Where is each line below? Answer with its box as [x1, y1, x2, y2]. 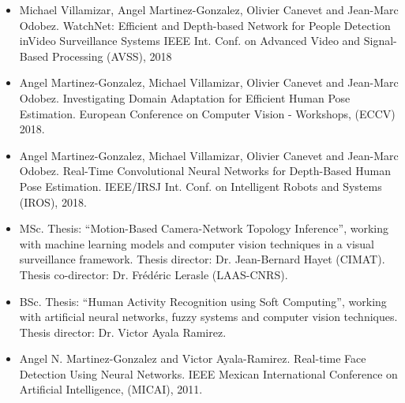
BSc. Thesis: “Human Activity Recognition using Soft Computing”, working [19, 293, 387, 309]
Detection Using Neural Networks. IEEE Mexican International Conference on [19, 365, 398, 382]
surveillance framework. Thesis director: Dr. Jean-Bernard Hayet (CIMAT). [19, 251, 385, 267]
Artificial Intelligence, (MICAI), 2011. [19, 381, 203, 397]
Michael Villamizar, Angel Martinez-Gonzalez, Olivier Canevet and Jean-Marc [19, 2, 399, 17]
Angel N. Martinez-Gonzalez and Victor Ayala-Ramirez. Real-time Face [19, 350, 366, 367]
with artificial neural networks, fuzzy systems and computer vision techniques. [19, 308, 398, 325]
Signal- [363, 32, 397, 49]
